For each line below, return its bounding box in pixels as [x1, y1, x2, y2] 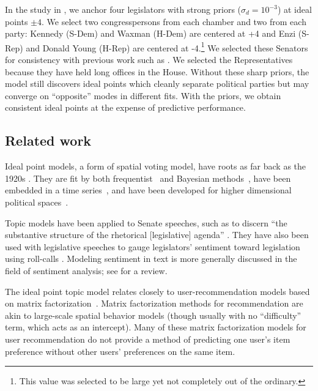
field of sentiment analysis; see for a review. [5, 264, 168, 277]
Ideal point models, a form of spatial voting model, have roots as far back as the [5, 160, 306, 173]
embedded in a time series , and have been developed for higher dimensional [5, 184, 292, 196]
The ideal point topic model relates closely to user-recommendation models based [5, 285, 310, 297]
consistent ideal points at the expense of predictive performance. [5, 101, 246, 114]
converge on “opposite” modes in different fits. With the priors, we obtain [5, 89, 281, 102]
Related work [5, 131, 92, 150]
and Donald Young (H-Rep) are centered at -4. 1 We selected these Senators [26, 39, 308, 54]
